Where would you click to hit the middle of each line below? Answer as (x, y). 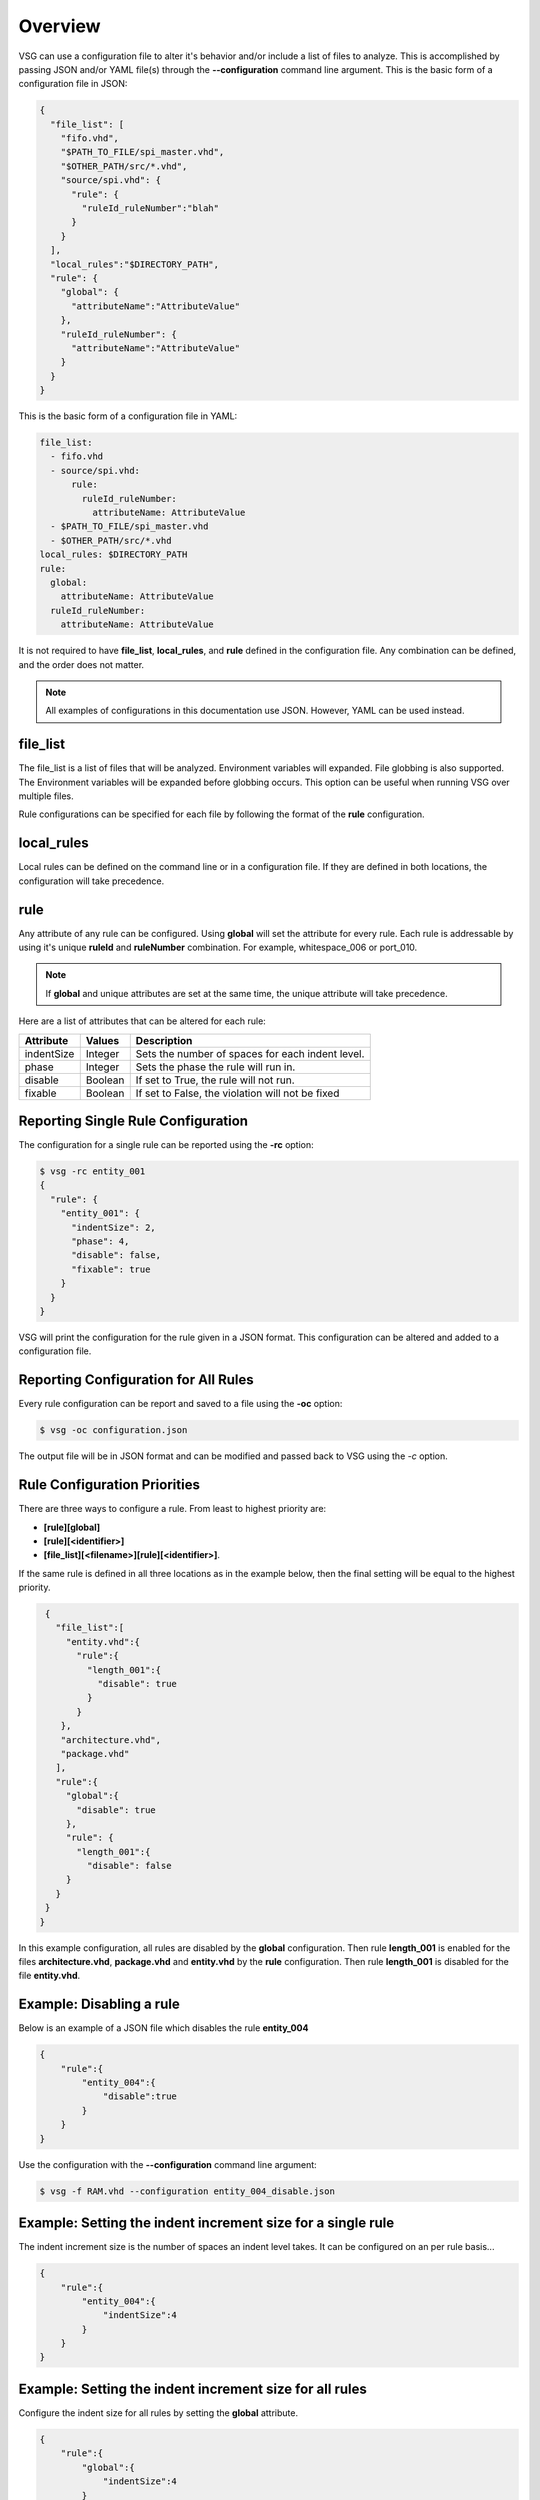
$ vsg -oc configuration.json (113, 1430)
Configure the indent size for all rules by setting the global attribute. (158, 2412)
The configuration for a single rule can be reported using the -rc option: (166, 1145)
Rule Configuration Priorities (109, 1485)
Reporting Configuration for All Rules (136, 1380)
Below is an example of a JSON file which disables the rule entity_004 (163, 2028)
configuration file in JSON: (73, 84)
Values (102, 1040)
